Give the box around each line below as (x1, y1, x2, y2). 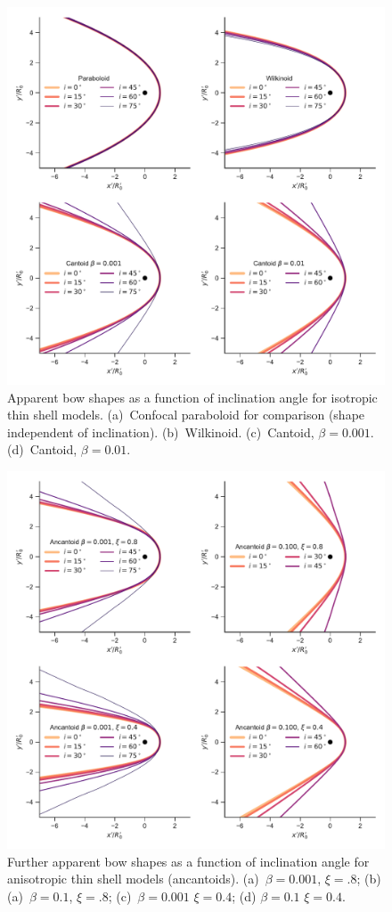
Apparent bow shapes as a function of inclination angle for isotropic (7, 387, 378, 406)
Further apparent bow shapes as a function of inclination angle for (7, 851, 370, 870)
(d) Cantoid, (7, 440, 78, 459)
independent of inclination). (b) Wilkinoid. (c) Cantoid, (7, 422, 314, 441)
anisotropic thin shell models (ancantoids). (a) (7, 869, 259, 888)
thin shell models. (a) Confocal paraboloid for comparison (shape (7, 405, 365, 424)
